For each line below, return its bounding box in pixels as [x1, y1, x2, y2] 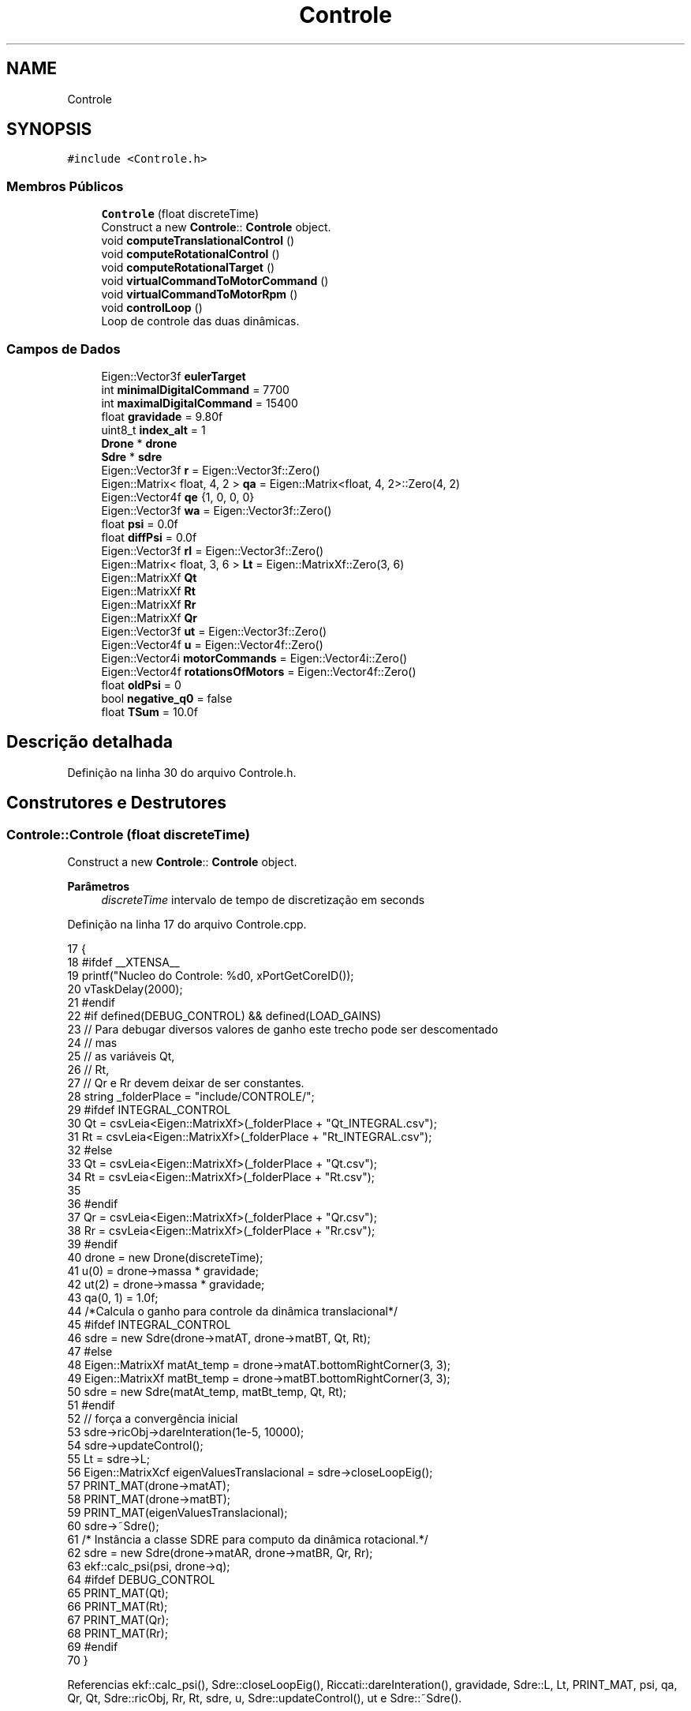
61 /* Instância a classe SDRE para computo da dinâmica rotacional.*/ [67, 1533, 428, 1546]
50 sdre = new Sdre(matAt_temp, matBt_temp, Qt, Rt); [67, 1385, 347, 1398]
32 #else [67, 1143, 113, 1157]
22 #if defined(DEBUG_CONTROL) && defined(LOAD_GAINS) [67, 1009, 382, 1022]
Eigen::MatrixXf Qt [101, 570, 197, 584]
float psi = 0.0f [101, 516, 178, 531]
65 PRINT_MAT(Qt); [67, 1586, 169, 1600]
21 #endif [67, 996, 116, 1009]
